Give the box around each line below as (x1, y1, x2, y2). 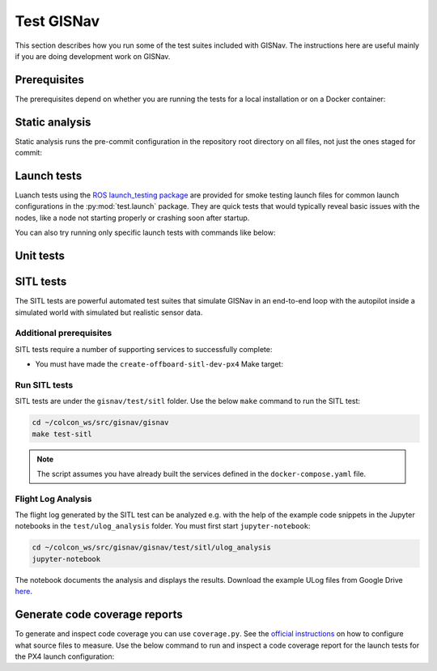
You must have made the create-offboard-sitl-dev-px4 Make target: (35, 359, 283, 369)
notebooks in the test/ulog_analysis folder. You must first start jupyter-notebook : (15, 521, 311, 531)
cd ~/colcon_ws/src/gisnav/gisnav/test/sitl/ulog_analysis (32, 543, 271, 552)
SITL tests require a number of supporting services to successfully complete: (15, 344, 273, 354)
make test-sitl (32, 429, 92, 439)
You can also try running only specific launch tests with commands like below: (15, 227, 276, 238)
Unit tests (15, 249, 65, 263)
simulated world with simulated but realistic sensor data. (15, 308, 203, 317)
